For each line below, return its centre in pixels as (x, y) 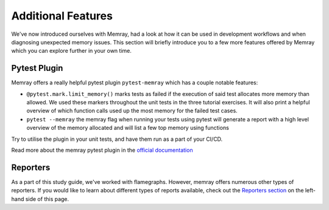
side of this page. (47, 199)
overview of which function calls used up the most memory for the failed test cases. (132, 111)
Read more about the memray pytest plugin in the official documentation (102, 150)
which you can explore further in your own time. (72, 51)
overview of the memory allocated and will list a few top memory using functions (128, 128)
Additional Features (62, 16)
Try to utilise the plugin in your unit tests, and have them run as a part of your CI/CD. (117, 139)
